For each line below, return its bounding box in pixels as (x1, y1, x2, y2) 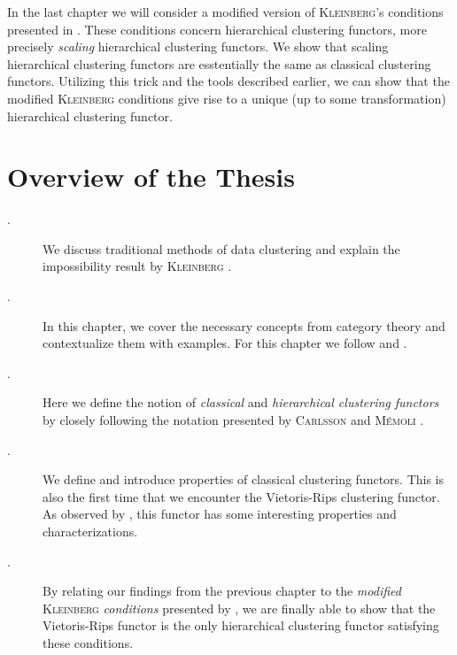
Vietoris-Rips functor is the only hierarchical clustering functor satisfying (43, 616, 439, 635)
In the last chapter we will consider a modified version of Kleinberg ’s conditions (7, 3, 444, 20)
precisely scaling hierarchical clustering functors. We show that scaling (7, 37, 389, 56)
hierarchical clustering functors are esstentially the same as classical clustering (7, 54, 431, 73)
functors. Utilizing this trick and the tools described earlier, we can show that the (7, 72, 450, 90)
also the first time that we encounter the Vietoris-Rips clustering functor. (43, 487, 440, 505)
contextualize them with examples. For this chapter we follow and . (43, 334, 407, 352)
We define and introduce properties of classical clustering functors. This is (43, 470, 445, 489)
